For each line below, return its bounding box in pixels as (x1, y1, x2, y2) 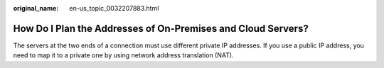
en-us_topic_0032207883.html (69, 4, 159, 12)
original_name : (13, 4, 59, 12)
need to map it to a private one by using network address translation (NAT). (13, 51, 234, 59)
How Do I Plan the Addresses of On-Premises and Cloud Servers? (13, 22, 309, 35)
